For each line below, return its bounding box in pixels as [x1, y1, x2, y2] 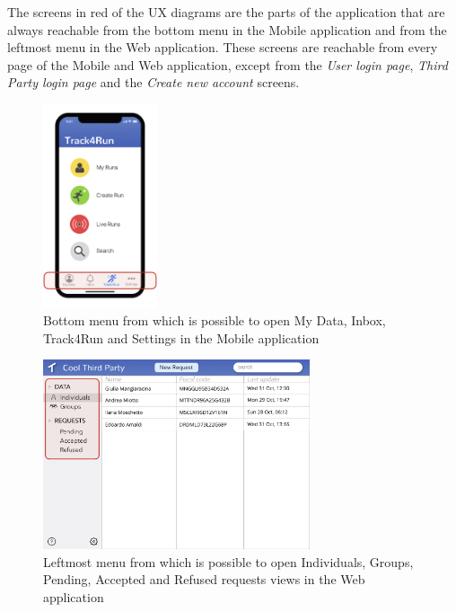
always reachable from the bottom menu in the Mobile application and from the [7, 20, 447, 39]
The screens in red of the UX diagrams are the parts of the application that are [7, 3, 445, 21]
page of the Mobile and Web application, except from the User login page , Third [7, 55, 448, 74]
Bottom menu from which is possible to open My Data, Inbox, [43, 311, 386, 330]
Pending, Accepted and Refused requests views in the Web [43, 570, 365, 589]
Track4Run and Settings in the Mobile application [43, 328, 320, 347]
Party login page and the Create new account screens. [7, 73, 300, 92]
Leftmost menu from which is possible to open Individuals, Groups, [43, 552, 414, 571]
